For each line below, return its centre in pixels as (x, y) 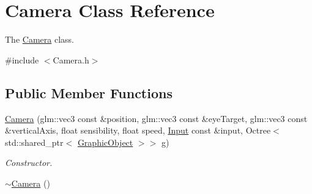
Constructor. (29, 163)
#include (22, 59)
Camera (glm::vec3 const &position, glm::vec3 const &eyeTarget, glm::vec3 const (156, 118)
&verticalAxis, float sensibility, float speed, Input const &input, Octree (138, 130)
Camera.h (71, 59)
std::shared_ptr (34, 142)
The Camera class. (39, 39)
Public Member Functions (89, 92)
